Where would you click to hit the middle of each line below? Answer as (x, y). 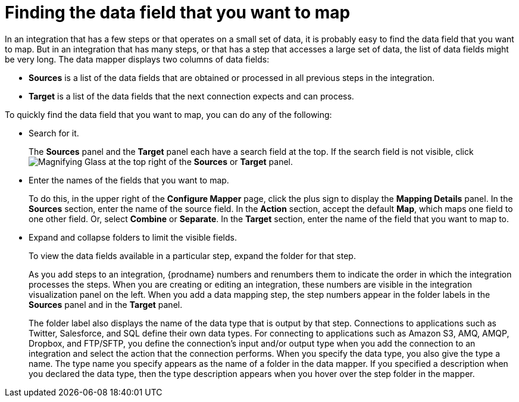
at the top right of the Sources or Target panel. (201, 161)
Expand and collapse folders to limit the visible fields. (133, 237)
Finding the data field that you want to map (178, 13)
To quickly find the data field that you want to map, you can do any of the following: (168, 114)
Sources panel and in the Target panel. (106, 304)
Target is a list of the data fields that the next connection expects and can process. (191, 96)
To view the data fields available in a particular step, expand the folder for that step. (192, 255)
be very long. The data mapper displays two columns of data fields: (137, 59)
